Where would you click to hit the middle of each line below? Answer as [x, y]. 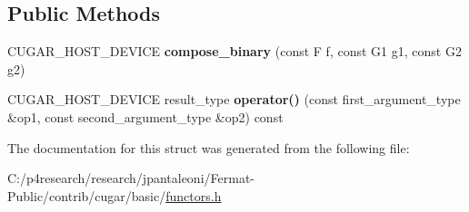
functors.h [194, 195]
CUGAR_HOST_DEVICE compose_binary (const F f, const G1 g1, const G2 [234, 51]
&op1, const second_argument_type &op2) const [145, 116]
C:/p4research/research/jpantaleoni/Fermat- [131, 178]
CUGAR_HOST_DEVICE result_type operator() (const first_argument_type [234, 99]
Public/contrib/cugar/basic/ [87, 195]
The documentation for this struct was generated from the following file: [209, 147]
